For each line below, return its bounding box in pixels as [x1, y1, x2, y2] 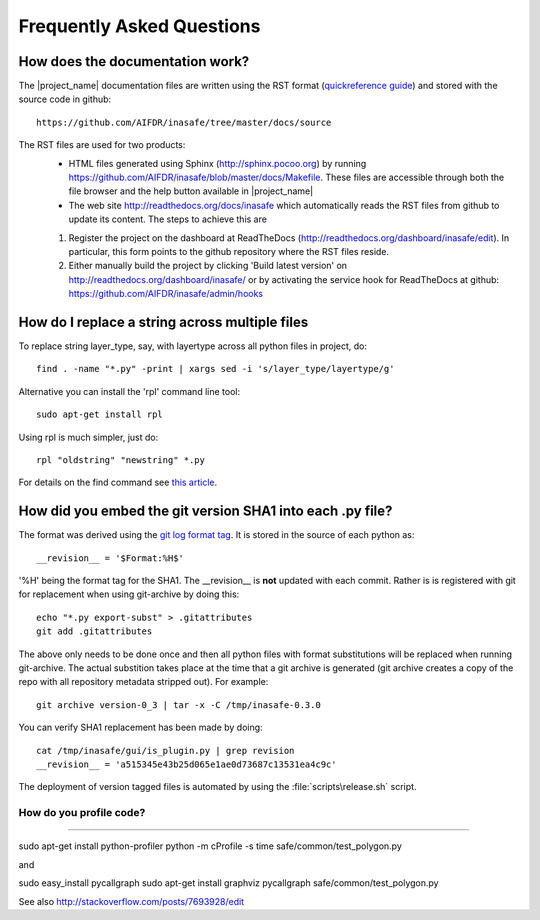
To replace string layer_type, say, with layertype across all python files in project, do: [18, 340, 368, 352]
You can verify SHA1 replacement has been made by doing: [18, 721, 264, 734]
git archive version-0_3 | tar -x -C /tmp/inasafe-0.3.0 [36, 699, 322, 710]
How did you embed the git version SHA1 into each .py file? [18, 503, 393, 520]
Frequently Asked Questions [18, 15, 261, 37]
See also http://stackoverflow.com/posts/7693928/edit [18, 895, 245, 907]
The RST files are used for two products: [18, 139, 186, 151]
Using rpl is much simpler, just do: [18, 431, 159, 443]
